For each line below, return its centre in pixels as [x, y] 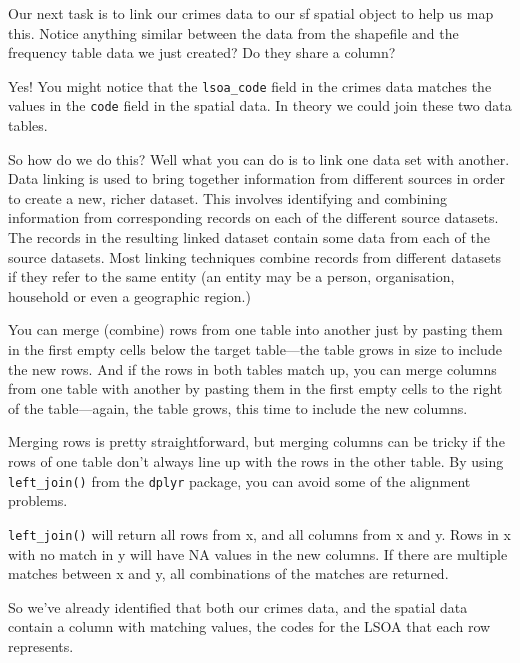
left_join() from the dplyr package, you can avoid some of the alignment [239, 480]
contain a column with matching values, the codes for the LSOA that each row [249, 626]
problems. [38, 500]
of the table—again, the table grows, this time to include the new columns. [238, 407]
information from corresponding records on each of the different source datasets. [253, 217]
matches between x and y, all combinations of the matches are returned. [228, 573]
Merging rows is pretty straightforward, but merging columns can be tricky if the [256, 441]
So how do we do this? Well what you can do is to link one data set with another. [259, 158]
